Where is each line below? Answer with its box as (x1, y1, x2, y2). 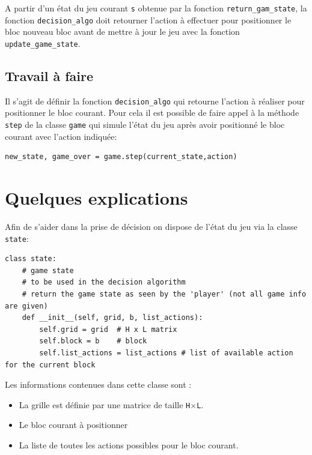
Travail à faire (5, 66, 93, 85)
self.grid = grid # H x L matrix (39, 325, 177, 334)
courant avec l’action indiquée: (5, 130, 117, 142)
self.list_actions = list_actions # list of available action (39, 348, 293, 357)
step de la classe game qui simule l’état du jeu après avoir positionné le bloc (5, 118, 285, 131)
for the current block (5, 360, 96, 369)
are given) (5, 301, 48, 310)
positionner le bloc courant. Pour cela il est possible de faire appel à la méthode (5, 106, 299, 119)
